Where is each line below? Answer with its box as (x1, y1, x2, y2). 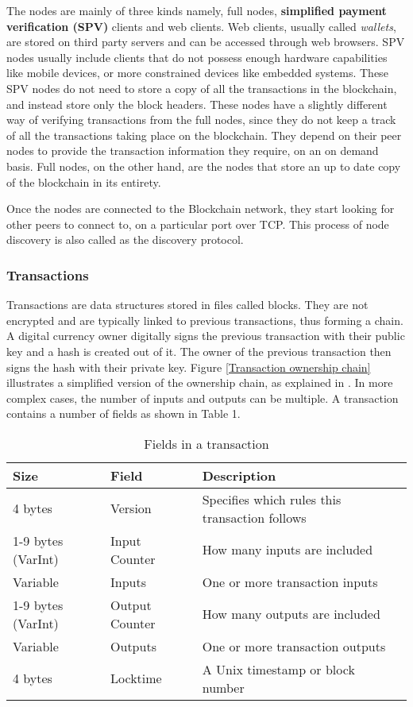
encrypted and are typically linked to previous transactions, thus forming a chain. (6, 311, 403, 328)
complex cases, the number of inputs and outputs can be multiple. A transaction (6, 389, 399, 406)
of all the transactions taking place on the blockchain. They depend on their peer (6, 126, 402, 143)
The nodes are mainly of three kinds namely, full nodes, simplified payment (6, 2, 387, 18)
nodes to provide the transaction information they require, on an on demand (6, 142, 379, 159)
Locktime (110, 669, 162, 688)
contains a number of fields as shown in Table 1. (6, 405, 241, 422)
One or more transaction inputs (202, 572, 378, 591)
